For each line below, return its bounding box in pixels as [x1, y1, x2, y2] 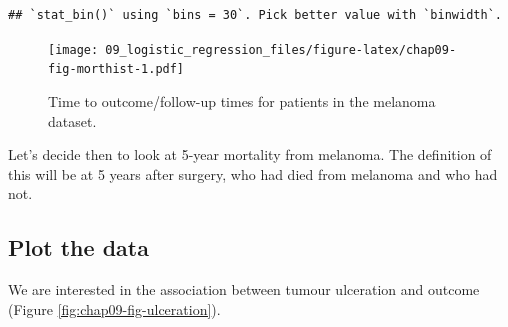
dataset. [48, 110, 97, 131]
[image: [48, 42, 99, 57]
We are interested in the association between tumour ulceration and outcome [8, 279, 480, 300]
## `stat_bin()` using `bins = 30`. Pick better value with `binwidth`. [8, 8, 502, 22]
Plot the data [8, 232, 149, 263]
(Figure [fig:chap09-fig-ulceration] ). [8, 298, 221, 319]
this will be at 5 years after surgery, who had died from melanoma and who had [8, 163, 498, 184]
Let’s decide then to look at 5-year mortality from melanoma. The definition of [8, 144, 492, 165]
